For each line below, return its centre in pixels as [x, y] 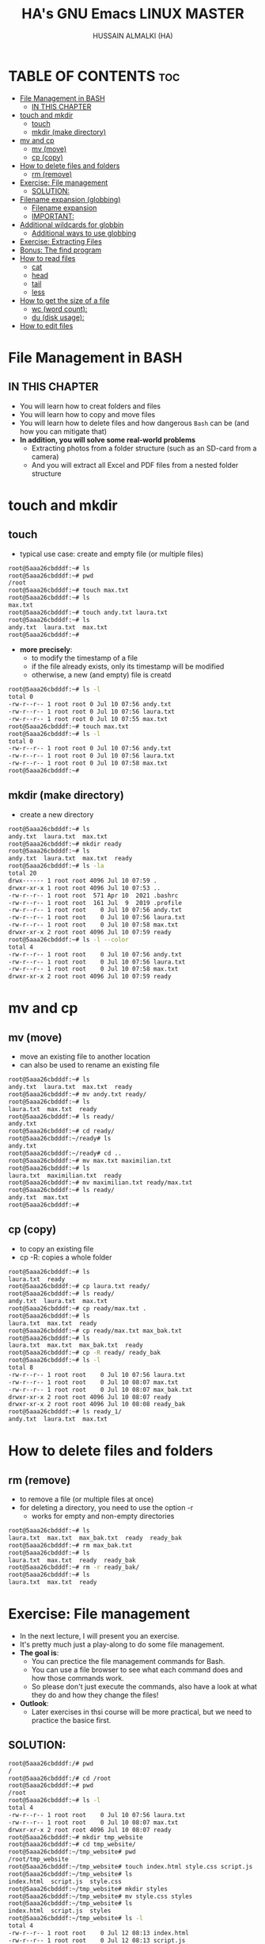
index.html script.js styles [60, 1911]
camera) [45, 456]
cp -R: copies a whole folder [66, 1257]
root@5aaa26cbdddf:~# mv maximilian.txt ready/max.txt [100, 1183]
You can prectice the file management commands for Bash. [128, 1661]
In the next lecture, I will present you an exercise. [99, 1636]
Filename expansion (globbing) [70, 199]
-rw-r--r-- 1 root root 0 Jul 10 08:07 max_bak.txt [100, 1390]
